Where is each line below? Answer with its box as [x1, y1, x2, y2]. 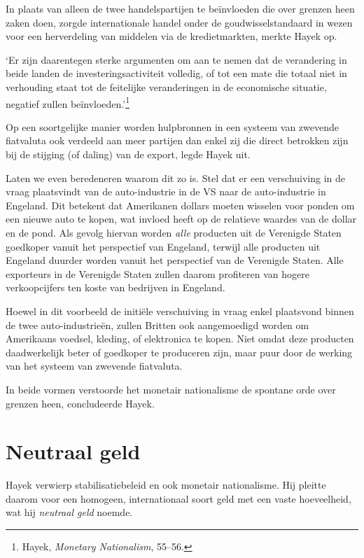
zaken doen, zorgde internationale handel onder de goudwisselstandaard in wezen [6, 15, 353, 29]
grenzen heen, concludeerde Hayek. [6, 396, 155, 410]
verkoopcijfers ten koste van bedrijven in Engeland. [6, 280, 225, 295]
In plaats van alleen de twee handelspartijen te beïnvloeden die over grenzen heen [6, 1, 355, 15]
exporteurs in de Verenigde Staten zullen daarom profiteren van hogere [6, 266, 309, 281]
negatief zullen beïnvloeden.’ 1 [6, 94, 129, 111]
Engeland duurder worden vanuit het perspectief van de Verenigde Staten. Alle [6, 253, 344, 267]
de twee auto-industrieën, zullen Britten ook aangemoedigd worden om [6, 317, 309, 332]
